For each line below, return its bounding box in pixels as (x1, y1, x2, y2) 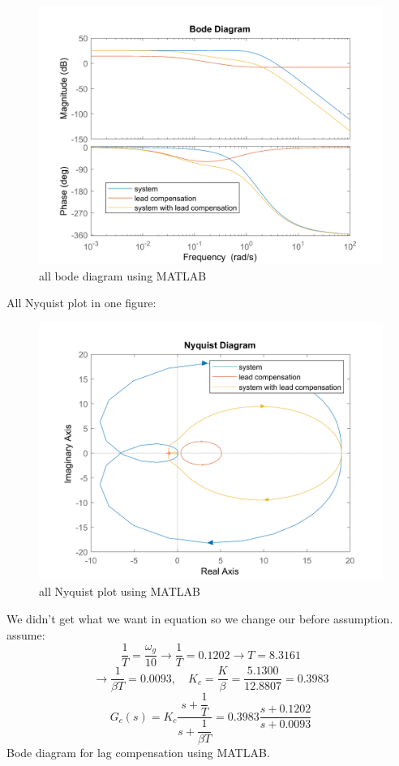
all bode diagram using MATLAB (39, 267, 207, 284)
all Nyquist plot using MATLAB (39, 583, 200, 600)
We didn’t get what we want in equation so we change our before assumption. (6, 610, 393, 627)
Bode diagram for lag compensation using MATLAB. (6, 744, 270, 761)
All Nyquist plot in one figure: (6, 294, 157, 311)
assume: (6, 626, 45, 643)
